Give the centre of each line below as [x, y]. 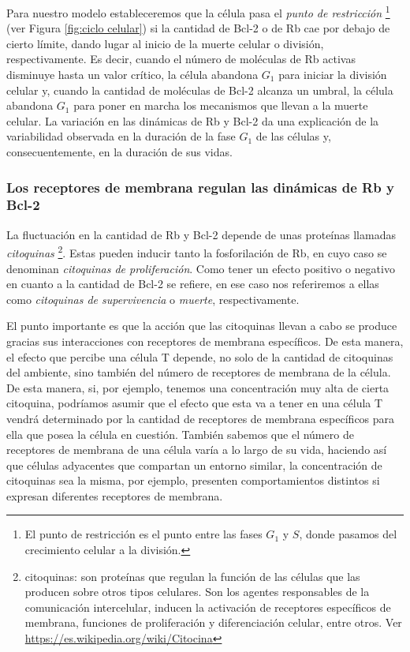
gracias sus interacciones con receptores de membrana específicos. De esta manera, [205, 341]
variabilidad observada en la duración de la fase [121, 136]
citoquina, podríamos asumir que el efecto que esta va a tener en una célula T [195, 403]
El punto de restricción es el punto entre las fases [143, 534]
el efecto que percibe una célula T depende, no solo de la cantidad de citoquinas [200, 356]
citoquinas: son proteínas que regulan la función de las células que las [192, 576]
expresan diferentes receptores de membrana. [115, 495]
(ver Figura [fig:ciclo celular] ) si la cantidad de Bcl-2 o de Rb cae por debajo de [198, 28]
